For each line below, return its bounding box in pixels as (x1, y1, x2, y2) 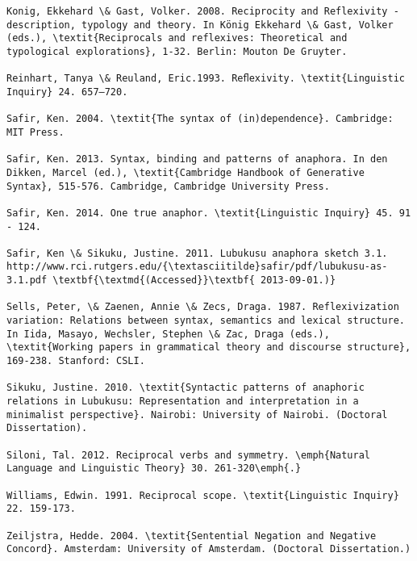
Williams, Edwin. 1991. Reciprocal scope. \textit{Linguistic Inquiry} (6, 489, 399, 501)
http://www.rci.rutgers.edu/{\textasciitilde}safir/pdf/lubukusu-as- (6, 261, 388, 273)
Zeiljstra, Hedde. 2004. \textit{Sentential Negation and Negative (6, 530, 377, 542)
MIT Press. (6, 126, 65, 138)
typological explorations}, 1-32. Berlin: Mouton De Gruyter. (6, 45, 348, 57)
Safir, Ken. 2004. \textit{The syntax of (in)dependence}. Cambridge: (6, 113, 394, 125)
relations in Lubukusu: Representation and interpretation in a (6, 396, 359, 408)
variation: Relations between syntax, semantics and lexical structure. (6, 315, 405, 327)
